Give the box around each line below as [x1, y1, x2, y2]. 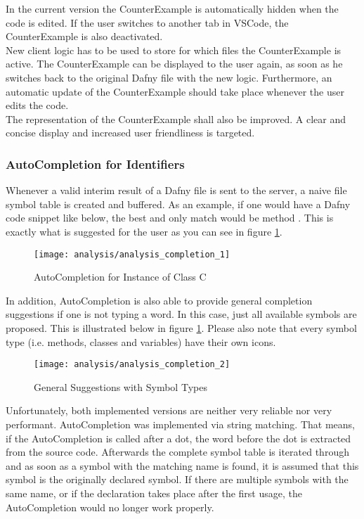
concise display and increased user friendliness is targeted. [6, 125, 255, 140]
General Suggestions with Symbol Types [34, 379, 207, 394]
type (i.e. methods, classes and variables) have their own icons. [6, 334, 276, 349]
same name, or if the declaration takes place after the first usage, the [6, 485, 302, 500]
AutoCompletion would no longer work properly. [6, 499, 214, 514]
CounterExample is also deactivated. [6, 29, 163, 44]
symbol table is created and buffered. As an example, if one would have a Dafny [6, 196, 351, 211]
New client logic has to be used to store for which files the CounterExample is [6, 42, 342, 57]
